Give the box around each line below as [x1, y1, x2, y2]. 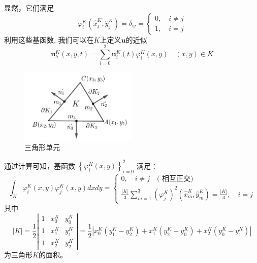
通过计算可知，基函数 [4, 160, 75, 171]
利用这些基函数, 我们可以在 [4, 34, 94, 45]
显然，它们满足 [4, 3, 54, 13]
